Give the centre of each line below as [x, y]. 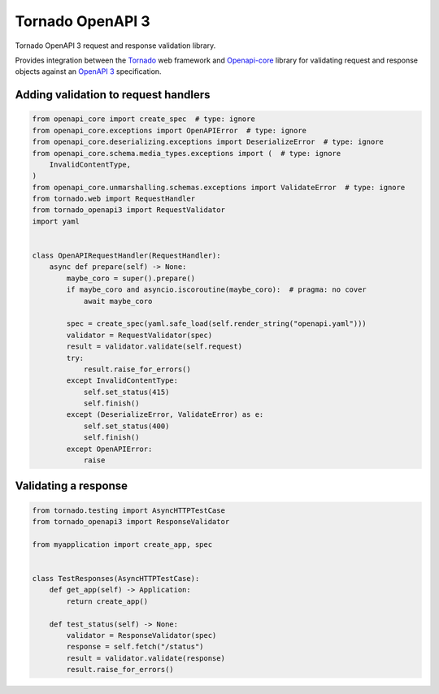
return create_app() [107, 601]
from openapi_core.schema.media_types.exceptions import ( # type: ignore [187, 153]
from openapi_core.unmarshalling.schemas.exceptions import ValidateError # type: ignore [219, 187]
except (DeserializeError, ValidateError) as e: [165, 415]
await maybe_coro [118, 301]
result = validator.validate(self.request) [154, 347]
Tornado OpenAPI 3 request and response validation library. [115, 46]
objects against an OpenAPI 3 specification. [88, 72]
